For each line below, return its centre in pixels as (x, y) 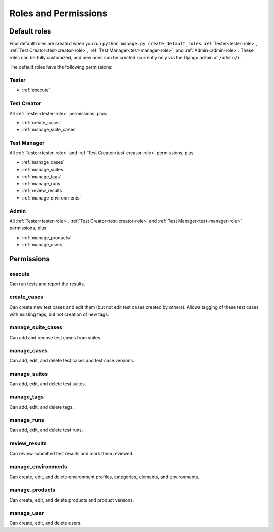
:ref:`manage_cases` (43, 162)
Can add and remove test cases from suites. (56, 337)
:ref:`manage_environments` (52, 197)
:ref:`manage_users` (43, 245)
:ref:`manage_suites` (43, 170)
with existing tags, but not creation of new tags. (59, 314)
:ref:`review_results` (43, 191)
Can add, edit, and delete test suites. (48, 384)
